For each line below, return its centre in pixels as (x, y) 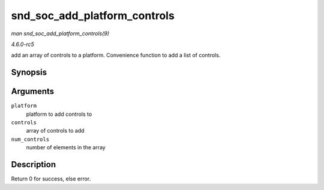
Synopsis (29, 73)
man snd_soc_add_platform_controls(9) (60, 33)
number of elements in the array (66, 148)
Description (34, 165)
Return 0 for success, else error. (51, 179)
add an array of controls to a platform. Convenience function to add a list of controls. (116, 55)
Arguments (33, 92)
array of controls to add (55, 131)
